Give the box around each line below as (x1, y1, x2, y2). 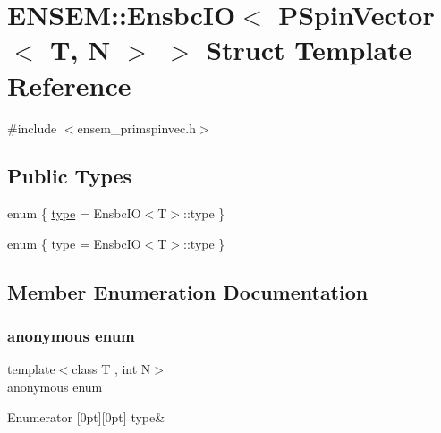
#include (7, 118, 57, 137)
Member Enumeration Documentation (7, 277, 369, 305)
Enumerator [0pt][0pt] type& (7, 407, 165, 426)
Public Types (7, 162, 132, 190)
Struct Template (206, 31, 412, 68)
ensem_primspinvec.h (77, 118, 196, 137)
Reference (7, 66, 131, 103)
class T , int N (72, 360, 151, 378)
